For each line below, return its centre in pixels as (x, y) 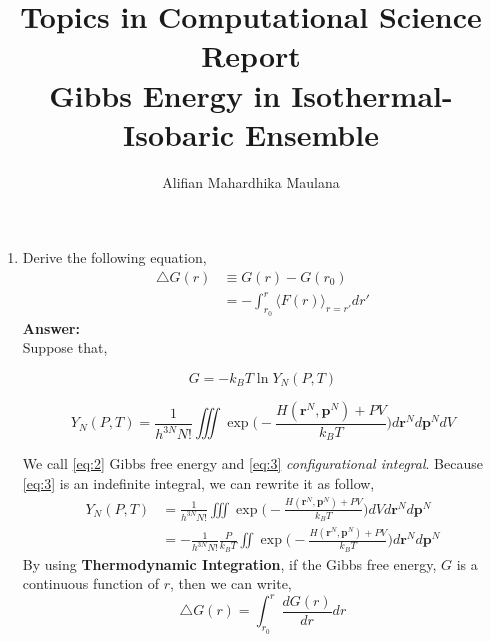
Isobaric (179, 133)
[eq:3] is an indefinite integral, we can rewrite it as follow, (198, 482)
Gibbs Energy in (165, 94)
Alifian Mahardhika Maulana (251, 181)
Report (251, 55)
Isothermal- (372, 94)
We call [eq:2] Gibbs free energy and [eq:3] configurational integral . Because (252, 463)
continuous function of (91, 583)
